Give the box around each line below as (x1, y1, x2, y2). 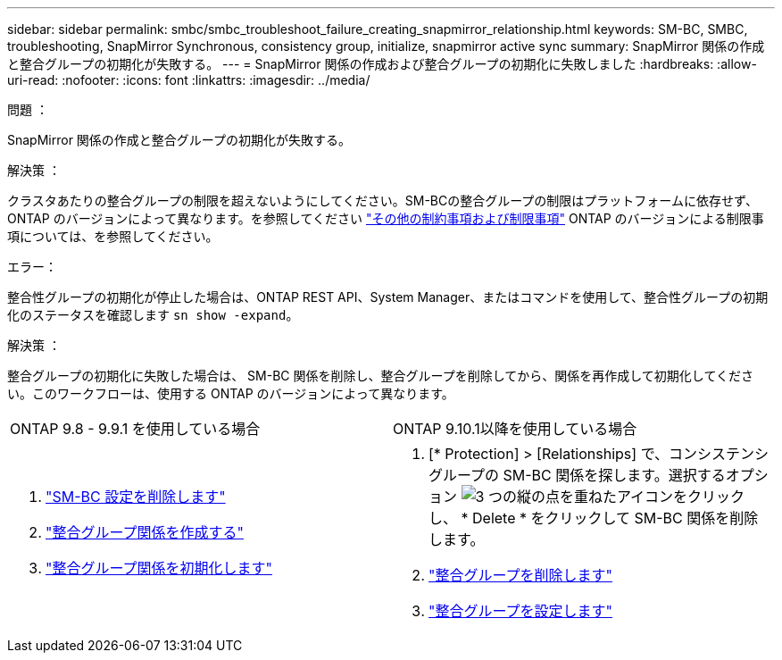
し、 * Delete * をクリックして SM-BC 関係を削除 (428, 509, 759, 527)
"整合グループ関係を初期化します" (46, 559, 272, 577)
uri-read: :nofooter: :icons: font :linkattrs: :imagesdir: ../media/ (7, 72, 370, 88)
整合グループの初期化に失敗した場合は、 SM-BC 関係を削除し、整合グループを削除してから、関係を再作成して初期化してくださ (7, 368, 753, 383)
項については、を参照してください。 (7, 229, 219, 244)
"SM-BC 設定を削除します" (46, 488, 226, 505)
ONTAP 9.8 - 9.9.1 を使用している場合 (10, 420, 261, 438)
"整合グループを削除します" (428, 566, 612, 584)
